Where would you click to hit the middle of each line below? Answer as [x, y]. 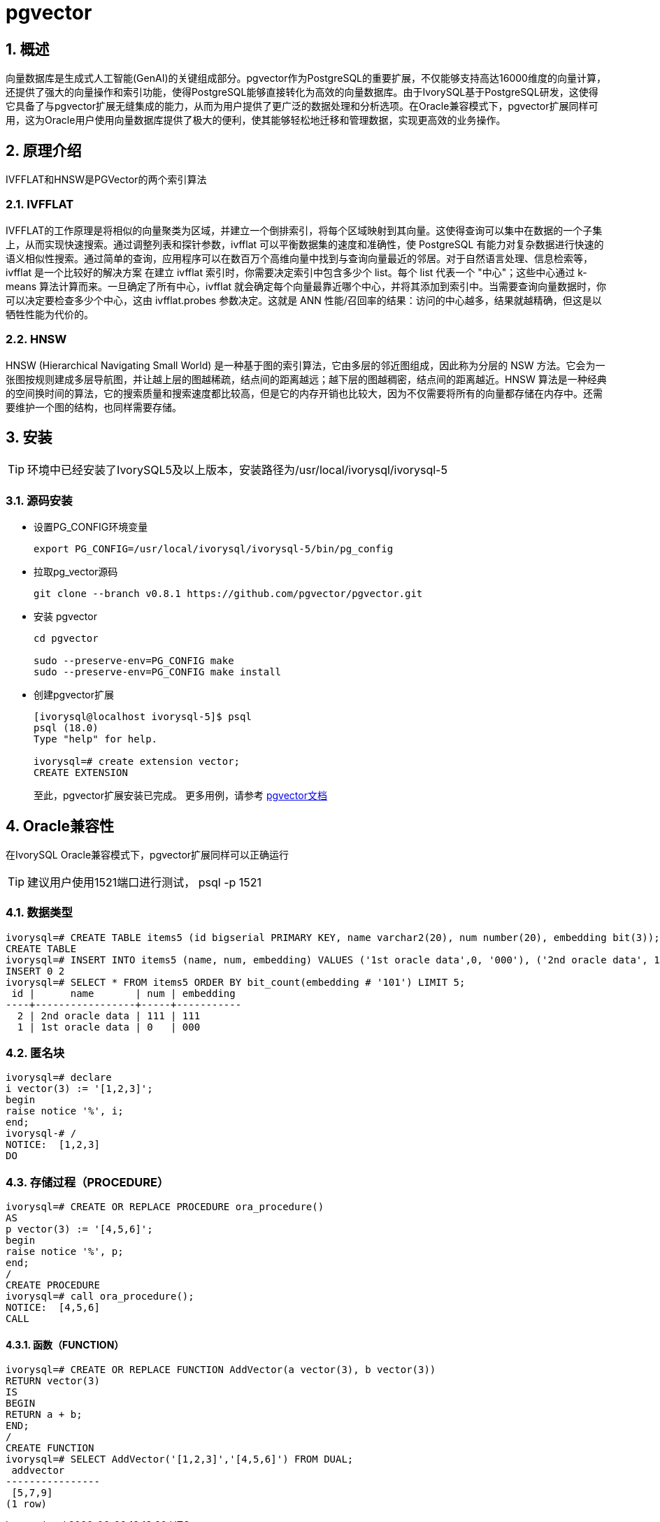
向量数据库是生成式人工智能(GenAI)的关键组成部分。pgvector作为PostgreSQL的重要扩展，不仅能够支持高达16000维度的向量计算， [306, 78]
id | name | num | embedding [123, 993]
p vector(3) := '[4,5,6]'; [79, 1229]
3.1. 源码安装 [39, 500]
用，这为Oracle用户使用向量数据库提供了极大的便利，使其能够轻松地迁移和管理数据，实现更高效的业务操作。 [256, 120]
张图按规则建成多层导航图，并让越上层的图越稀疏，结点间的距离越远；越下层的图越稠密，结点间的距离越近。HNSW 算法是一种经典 [306, 379]
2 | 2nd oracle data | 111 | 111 [109, 1015]
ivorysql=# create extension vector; [137, 762]
